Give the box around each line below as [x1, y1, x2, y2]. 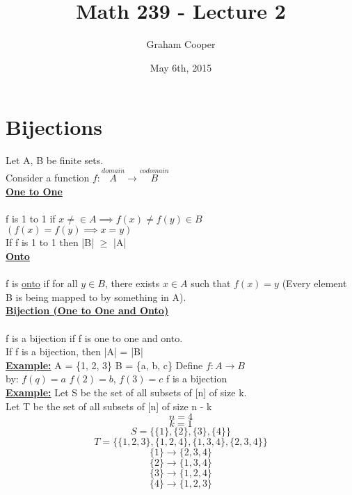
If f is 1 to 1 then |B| [6, 235, 95, 250]
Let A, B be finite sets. [6, 153, 104, 168]
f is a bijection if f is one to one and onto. [6, 330, 183, 345]
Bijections [6, 113, 102, 141]
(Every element [282, 276, 347, 291]
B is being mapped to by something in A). [6, 289, 186, 304]
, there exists [104, 276, 160, 291]
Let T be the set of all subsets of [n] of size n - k [6, 398, 212, 413]
